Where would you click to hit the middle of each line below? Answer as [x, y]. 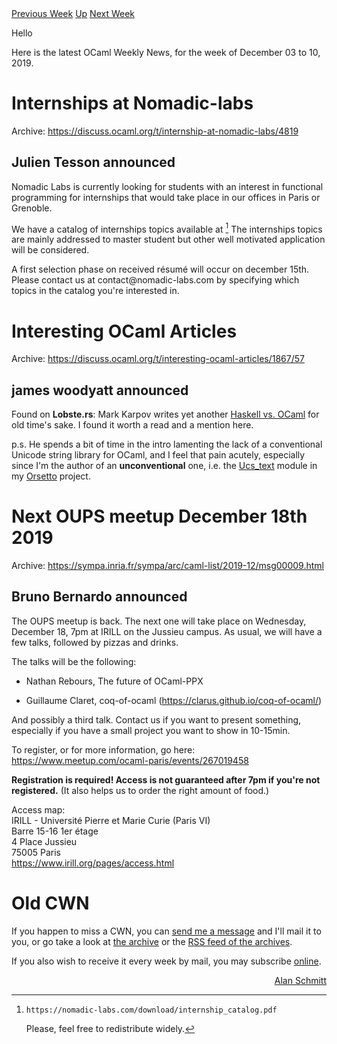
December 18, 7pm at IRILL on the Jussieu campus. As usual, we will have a [167, 631]
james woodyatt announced [100, 390]
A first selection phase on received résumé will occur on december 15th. [160, 269]
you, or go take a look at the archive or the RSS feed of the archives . [152, 941]
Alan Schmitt [300, 980]
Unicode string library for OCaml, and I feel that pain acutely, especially [158, 455]
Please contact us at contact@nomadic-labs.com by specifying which [155, 280]
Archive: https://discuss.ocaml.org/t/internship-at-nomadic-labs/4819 [155, 131]
